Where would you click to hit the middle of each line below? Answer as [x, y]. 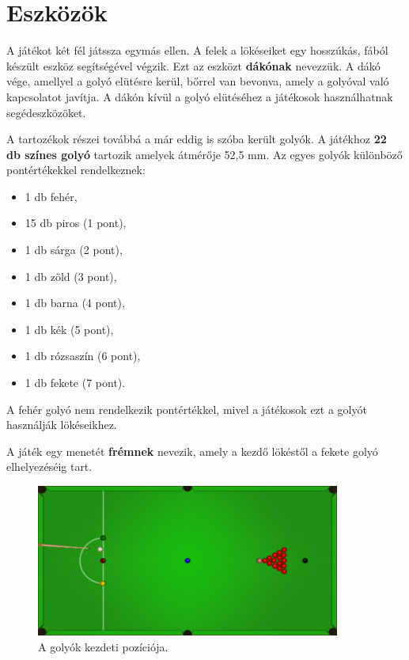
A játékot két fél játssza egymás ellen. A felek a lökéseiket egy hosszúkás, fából [197, 50]
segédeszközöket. [46, 112]
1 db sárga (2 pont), [74, 250]
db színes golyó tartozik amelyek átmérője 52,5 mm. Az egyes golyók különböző [204, 154]
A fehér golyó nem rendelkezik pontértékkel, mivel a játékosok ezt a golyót [187, 409]
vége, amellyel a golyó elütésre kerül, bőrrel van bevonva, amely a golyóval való [198, 81]
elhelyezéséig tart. [49, 467]
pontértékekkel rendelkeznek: [76, 170]
